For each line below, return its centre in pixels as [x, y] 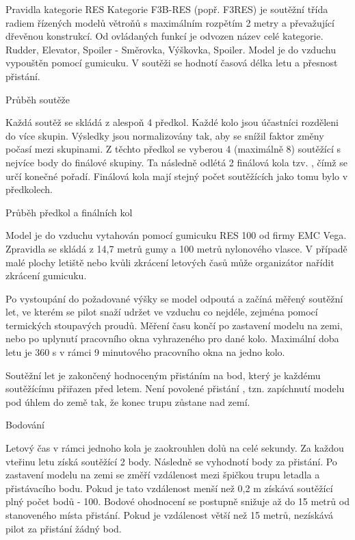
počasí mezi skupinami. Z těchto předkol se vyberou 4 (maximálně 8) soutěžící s [173, 149]
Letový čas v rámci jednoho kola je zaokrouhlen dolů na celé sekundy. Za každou [175, 448]
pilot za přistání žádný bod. [64, 528]
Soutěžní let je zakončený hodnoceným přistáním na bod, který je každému [163, 375]
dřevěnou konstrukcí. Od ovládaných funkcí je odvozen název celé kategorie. [165, 36]
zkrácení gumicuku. [46, 275]
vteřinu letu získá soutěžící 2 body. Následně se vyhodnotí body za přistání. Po [171, 461]
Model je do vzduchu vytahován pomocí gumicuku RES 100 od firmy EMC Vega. [176, 235]
